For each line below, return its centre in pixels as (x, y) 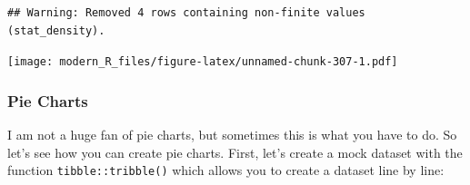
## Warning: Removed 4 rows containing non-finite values (186, 13)
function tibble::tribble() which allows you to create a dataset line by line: (226, 170)
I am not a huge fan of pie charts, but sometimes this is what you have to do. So (232, 135)
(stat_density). (56, 30)
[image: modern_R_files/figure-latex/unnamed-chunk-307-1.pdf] (203, 62)
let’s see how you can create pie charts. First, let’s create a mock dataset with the (235, 152)
